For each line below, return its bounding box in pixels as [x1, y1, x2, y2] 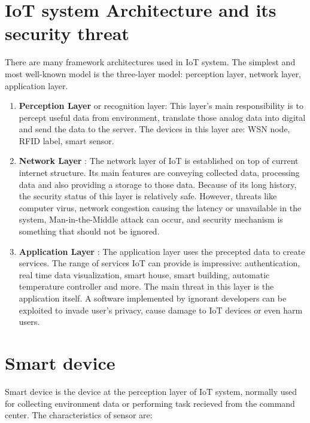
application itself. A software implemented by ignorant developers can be [19, 292, 287, 304]
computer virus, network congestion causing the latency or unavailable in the [19, 201, 302, 214]
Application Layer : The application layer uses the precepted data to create [19, 245, 305, 257]
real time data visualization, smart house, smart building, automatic [19, 268, 270, 281]
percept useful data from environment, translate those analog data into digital [19, 111, 306, 123]
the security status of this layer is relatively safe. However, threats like [19, 190, 277, 202]
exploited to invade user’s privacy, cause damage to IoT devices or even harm [19, 303, 303, 316]
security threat [5, 21, 129, 45]
